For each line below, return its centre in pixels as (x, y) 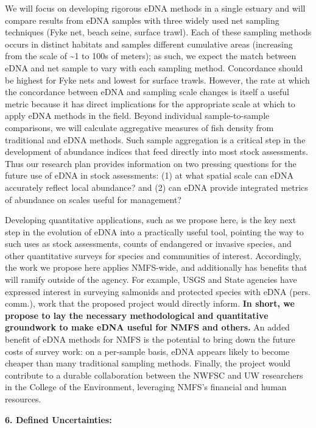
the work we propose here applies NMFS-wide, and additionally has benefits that (156, 267)
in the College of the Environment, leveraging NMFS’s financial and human (146, 387)
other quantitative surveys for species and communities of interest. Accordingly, (153, 255)
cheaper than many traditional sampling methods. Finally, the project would (148, 363)
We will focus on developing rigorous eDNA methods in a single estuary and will (155, 8)
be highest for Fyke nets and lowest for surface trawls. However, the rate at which (157, 80)
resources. (23, 399)
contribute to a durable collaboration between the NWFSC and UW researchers (154, 375)
